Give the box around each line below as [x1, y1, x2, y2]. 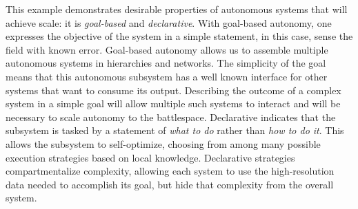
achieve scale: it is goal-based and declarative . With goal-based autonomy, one [6, 15, 332, 30]
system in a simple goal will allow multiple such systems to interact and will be [6, 96, 341, 111]
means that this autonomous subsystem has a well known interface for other [6, 69, 328, 83]
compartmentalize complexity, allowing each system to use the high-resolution [6, 164, 335, 178]
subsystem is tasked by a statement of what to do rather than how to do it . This [6, 123, 344, 137]
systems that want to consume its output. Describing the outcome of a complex [6, 82, 341, 97]
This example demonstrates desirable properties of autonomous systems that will [6, 2, 348, 16]
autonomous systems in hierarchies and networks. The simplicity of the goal [6, 56, 326, 70]
